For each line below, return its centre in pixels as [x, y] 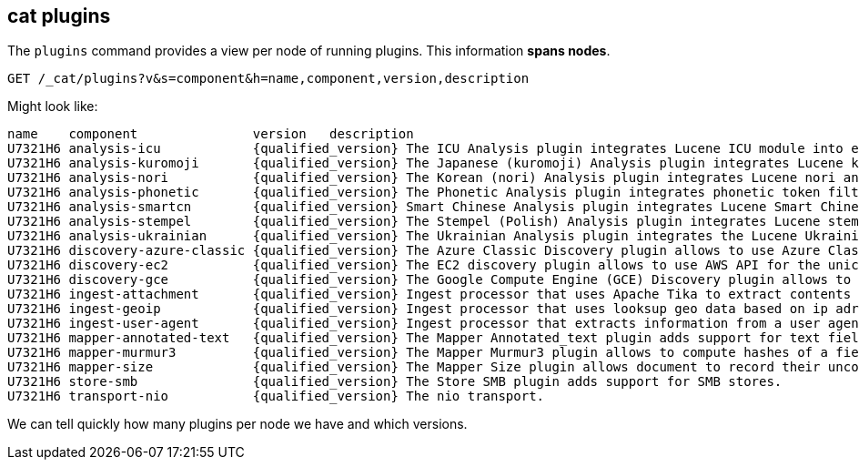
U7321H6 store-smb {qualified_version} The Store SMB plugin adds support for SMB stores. [395, 382]
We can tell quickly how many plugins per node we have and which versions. [237, 424]
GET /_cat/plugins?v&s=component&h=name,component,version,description [268, 79]
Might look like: [53, 107]
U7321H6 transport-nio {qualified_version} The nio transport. [276, 396]
